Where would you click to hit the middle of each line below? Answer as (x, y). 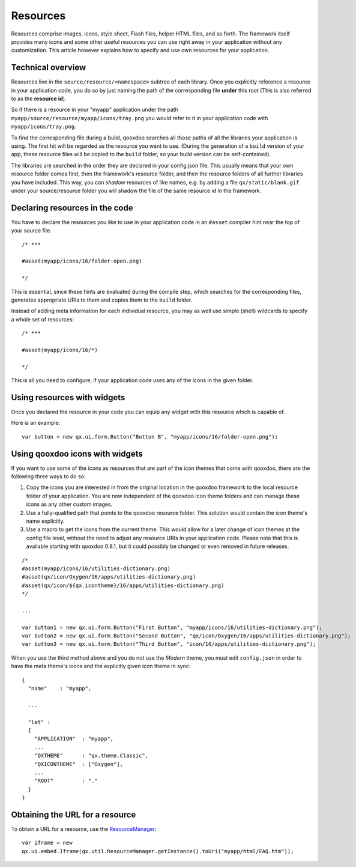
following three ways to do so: (48, 476)
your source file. (31, 231)
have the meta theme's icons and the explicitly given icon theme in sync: (101, 666)
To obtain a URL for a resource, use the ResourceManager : (84, 829)
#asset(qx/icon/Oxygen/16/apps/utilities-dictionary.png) (109, 577)
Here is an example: (36, 423)
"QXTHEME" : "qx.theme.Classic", (91, 756)
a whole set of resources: (43, 319)
